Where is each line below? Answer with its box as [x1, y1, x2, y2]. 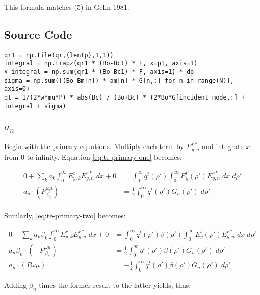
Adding [4, 280, 27, 290]
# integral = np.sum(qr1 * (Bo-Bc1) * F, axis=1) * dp [4, 68, 194, 76]
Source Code [4, 26, 72, 42]
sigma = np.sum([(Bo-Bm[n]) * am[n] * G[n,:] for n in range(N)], [4, 77, 235, 84]
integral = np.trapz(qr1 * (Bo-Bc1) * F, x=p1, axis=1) [4, 60, 198, 67]
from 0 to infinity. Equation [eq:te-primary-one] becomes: [4, 151, 182, 162]
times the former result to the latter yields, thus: [39, 280, 191, 290]
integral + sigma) [4, 102, 66, 110]
